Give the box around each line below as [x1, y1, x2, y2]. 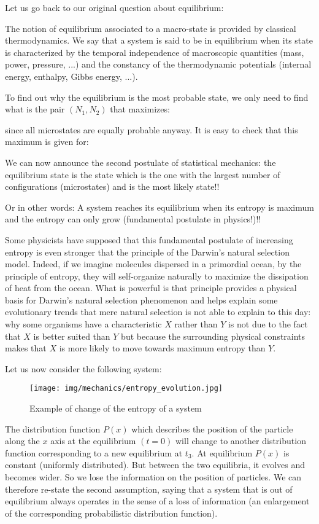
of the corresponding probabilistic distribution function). [5, 506, 218, 519]
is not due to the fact [228, 318, 308, 330]
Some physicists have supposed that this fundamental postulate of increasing [5, 233, 293, 246]
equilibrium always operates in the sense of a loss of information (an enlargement [5, 495, 310, 507]
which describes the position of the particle [131, 422, 293, 435]
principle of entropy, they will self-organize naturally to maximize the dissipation [5, 269, 309, 282]
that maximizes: [110, 103, 170, 115]
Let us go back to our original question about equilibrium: [5, 1, 224, 14]
